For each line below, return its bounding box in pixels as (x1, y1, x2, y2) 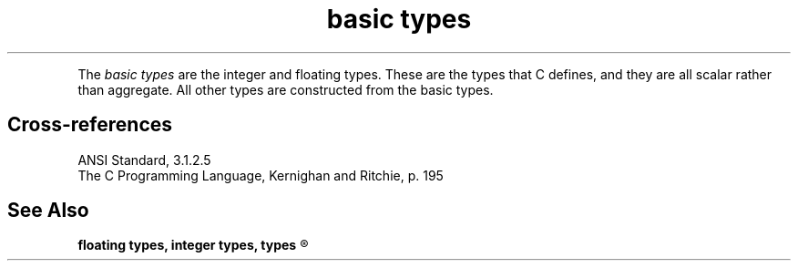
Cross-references (7, 113, 173, 137)
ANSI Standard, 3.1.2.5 (77, 151, 211, 168)
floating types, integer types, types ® (77, 237, 309, 253)
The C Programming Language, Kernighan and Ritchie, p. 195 (77, 167, 444, 183)
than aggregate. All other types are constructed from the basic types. (77, 81, 494, 98)
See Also (7, 199, 89, 222)
